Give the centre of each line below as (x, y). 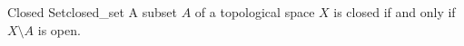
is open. (59, 29)
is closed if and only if (395, 12)
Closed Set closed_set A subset (93, 12)
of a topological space (255, 12)
